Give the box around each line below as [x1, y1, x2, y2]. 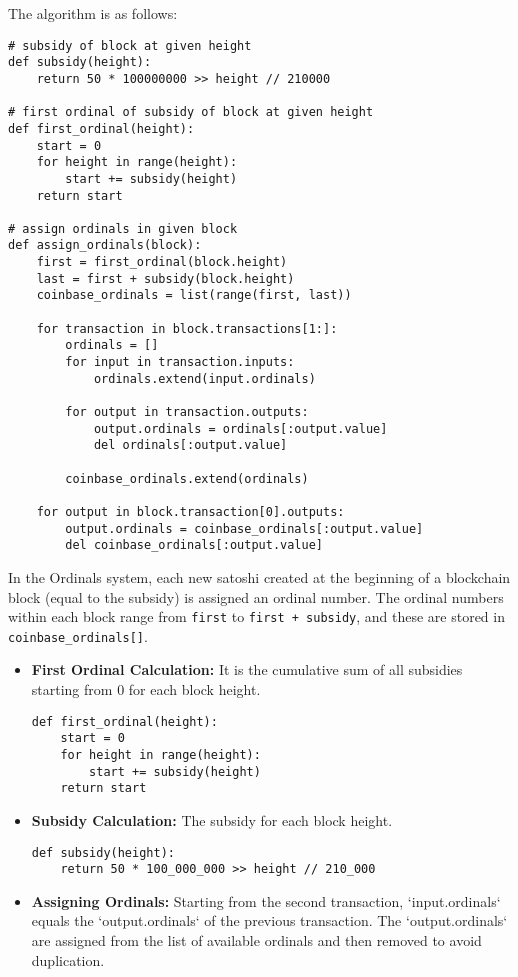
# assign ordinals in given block [8, 221, 238, 236]
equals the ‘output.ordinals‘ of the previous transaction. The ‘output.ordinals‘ [31, 910, 508, 931]
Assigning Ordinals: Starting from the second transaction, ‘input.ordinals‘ [31, 890, 501, 911]
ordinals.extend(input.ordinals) [93, 371, 316, 386]
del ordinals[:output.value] [93, 438, 288, 453]
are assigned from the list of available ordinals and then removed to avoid [31, 930, 482, 950]
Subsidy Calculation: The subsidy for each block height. [31, 809, 393, 830]
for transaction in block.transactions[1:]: [36, 321, 338, 336]
